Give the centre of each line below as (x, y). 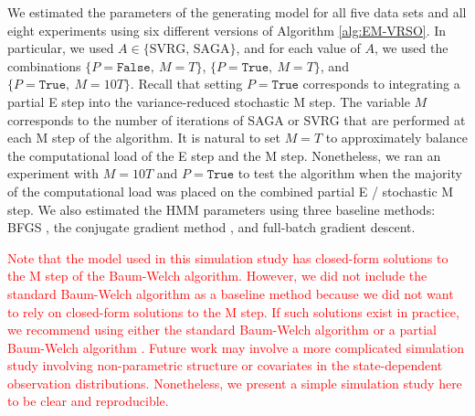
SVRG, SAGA (190, 50)
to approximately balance (396, 138)
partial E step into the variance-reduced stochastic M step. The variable (209, 101)
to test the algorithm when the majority (350, 173)
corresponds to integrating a (381, 84)
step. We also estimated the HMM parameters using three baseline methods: (222, 209)
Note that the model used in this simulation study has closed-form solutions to (228, 257)
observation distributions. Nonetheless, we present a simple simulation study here (235, 383)
